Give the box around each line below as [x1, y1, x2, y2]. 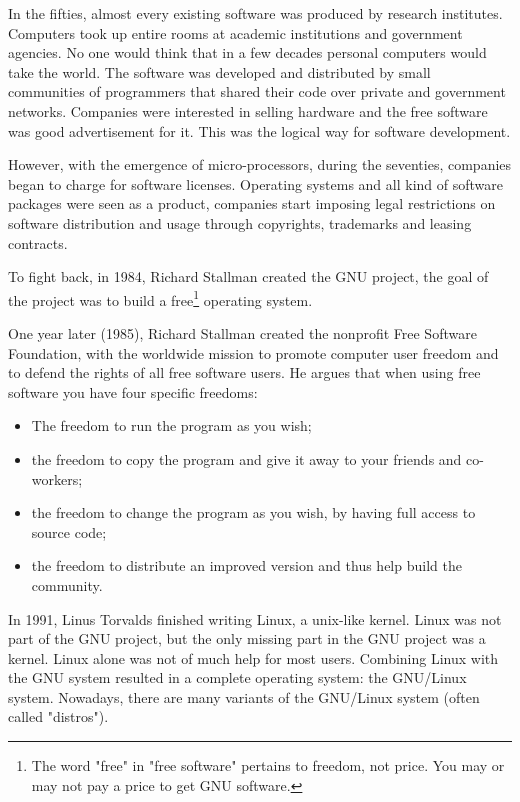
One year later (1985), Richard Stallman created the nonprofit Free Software [8, 322, 477, 343]
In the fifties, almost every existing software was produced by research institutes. [8, 3, 503, 23]
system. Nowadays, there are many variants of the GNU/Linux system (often [8, 686, 480, 707]
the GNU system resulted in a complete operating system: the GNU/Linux [8, 667, 467, 688]
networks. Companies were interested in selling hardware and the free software [8, 100, 488, 121]
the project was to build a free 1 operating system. [8, 286, 313, 310]
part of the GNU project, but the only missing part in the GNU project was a [8, 628, 486, 649]
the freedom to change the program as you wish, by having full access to [31, 502, 476, 523]
